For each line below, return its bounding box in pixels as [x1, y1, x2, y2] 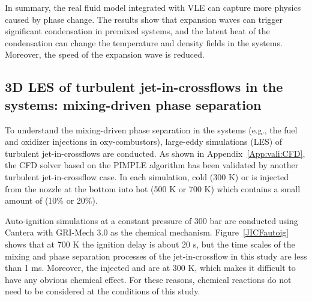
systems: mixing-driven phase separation [5, 95, 262, 114]
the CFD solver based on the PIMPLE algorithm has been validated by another [5, 159, 299, 171]
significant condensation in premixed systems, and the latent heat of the [5, 25, 270, 37]
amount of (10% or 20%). [5, 194, 98, 207]
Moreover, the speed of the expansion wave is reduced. [5, 48, 205, 61]
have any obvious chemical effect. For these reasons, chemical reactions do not [5, 273, 292, 285]
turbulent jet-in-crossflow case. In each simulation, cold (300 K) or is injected [5, 170, 289, 183]
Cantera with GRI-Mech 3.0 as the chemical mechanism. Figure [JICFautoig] [5, 226, 289, 239]
